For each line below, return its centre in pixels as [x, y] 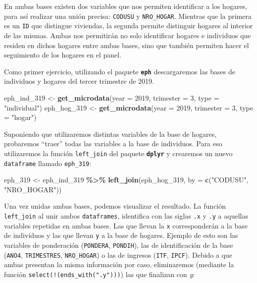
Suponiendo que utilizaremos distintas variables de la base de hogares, [110, 134]
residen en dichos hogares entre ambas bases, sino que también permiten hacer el [127, 45]
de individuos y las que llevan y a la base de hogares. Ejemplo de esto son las [121, 235]
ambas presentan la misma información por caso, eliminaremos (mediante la [119, 264]
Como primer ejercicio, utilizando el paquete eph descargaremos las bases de [120, 71]
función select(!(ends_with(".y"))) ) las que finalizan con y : [100, 274]
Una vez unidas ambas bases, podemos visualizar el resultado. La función [115, 206]
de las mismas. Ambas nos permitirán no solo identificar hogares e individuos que [128, 35]
